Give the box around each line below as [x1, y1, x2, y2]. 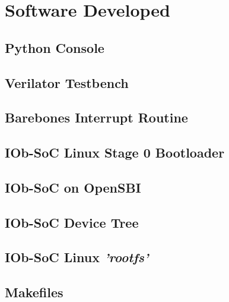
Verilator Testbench [5, 73, 129, 92]
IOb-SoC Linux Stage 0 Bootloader [5, 143, 225, 162]
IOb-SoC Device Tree [5, 213, 139, 231]
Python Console [5, 38, 104, 56]
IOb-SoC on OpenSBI [5, 178, 141, 196]
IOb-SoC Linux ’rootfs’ [5, 248, 149, 266]
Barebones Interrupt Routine [5, 108, 188, 127]
